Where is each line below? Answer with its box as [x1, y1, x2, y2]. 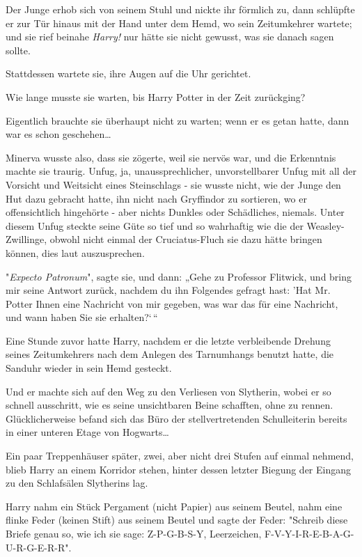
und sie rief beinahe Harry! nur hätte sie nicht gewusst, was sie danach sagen [6, 29, 334, 44]
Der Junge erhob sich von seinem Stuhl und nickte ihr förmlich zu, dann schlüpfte [6, 2, 355, 16]
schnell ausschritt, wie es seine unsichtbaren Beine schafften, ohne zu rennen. [6, 398, 333, 412]
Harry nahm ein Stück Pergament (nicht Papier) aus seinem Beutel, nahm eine [6, 499, 343, 513]
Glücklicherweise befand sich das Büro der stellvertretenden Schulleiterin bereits [6, 411, 347, 425]
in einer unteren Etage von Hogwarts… [6, 425, 169, 439]
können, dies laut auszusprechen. [6, 245, 145, 260]
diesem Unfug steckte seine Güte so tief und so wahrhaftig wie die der [6, 218, 304, 233]
